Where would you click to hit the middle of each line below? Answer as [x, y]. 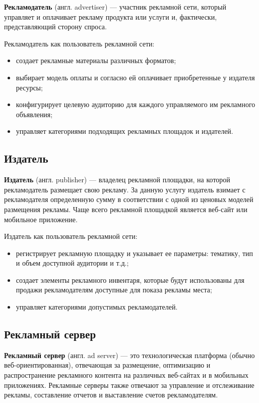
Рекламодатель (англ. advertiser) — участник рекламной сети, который [115, 7]
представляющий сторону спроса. [55, 27]
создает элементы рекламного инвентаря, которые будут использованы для [130, 280]
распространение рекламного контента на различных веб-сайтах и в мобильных [126, 375]
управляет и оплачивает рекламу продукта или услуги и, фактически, [111, 16]
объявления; [34, 114]
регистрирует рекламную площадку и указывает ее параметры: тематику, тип [135, 253]
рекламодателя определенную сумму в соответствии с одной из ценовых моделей [129, 199]
